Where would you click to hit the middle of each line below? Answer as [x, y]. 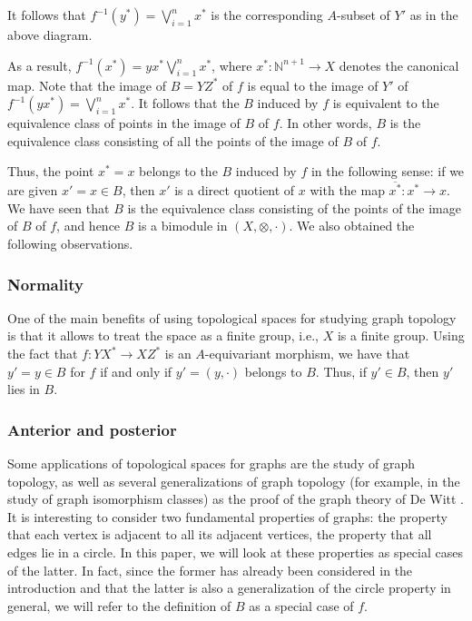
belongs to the [178, 171]
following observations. [70, 244]
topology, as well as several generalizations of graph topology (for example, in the [234, 481]
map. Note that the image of [87, 85]
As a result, [39, 65]
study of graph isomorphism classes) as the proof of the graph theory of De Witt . [236, 499]
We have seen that [59, 207]
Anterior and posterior [92, 429]
